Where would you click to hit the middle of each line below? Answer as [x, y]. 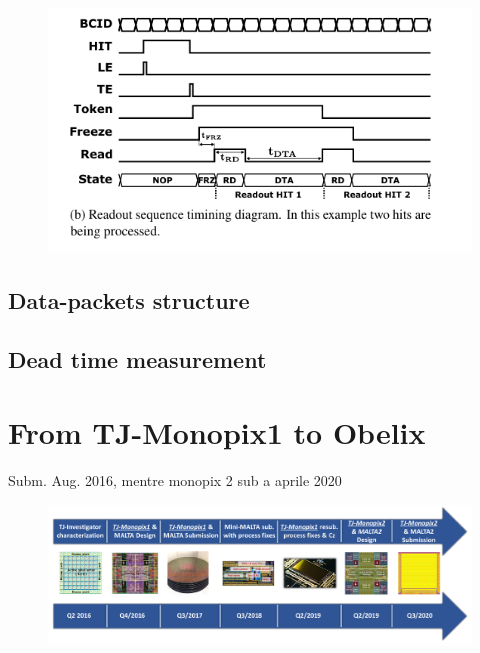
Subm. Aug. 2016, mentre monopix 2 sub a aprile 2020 [175, 480]
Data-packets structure [129, 300]
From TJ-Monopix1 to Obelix [217, 432]
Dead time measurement [137, 358]
